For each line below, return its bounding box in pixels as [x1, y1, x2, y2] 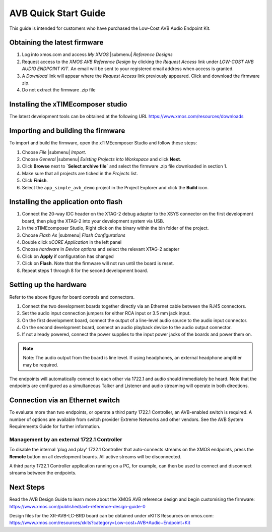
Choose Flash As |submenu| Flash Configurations [22, 232, 126, 238]
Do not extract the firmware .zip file [22, 87, 96, 93]
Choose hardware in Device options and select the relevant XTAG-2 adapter [22, 246, 180, 252]
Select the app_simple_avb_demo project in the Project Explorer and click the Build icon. [22, 184, 209, 190]
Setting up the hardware [9, 281, 87, 289]
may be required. [23, 361, 58, 368]
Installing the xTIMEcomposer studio [9, 100, 127, 109]
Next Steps [9, 483, 45, 492]
